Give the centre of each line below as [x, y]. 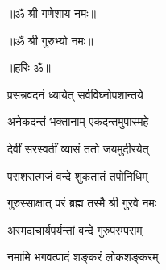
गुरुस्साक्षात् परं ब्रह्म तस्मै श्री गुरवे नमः [82, 203]
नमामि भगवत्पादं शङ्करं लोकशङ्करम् [83, 257]
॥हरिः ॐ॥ [29, 67]
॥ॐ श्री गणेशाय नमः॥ [52, 13]
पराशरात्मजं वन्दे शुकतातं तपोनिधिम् [78, 175]
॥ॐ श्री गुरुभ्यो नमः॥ [50, 40]
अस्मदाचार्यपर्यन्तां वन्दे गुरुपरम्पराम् [75, 229]
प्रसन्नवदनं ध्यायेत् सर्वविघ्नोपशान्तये [75, 94]
